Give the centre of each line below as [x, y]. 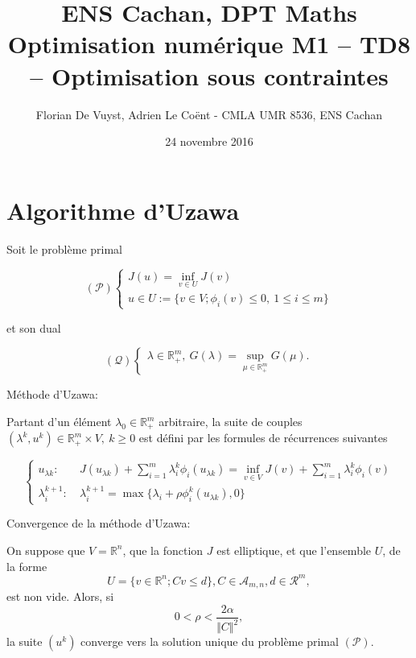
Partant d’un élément [59, 421]
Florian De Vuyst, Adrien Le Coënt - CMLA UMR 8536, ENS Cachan [209, 114]
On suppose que [46, 550]
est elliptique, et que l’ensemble [294, 550]
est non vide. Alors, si [60, 596]
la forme [27, 566]
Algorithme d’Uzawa [123, 210]
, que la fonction [163, 550]
